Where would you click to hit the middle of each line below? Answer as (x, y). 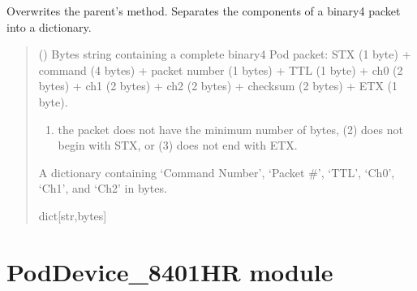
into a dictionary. (49, 26)
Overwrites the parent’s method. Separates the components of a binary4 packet (204, 11)
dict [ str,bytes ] (73, 215)
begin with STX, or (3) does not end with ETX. (178, 145)
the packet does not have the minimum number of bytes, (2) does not (230, 129)
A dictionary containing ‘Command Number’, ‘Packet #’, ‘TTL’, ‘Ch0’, (217, 172)
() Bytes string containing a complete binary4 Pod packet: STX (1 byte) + (225, 54)
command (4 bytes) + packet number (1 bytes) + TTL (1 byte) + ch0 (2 (221, 69)
